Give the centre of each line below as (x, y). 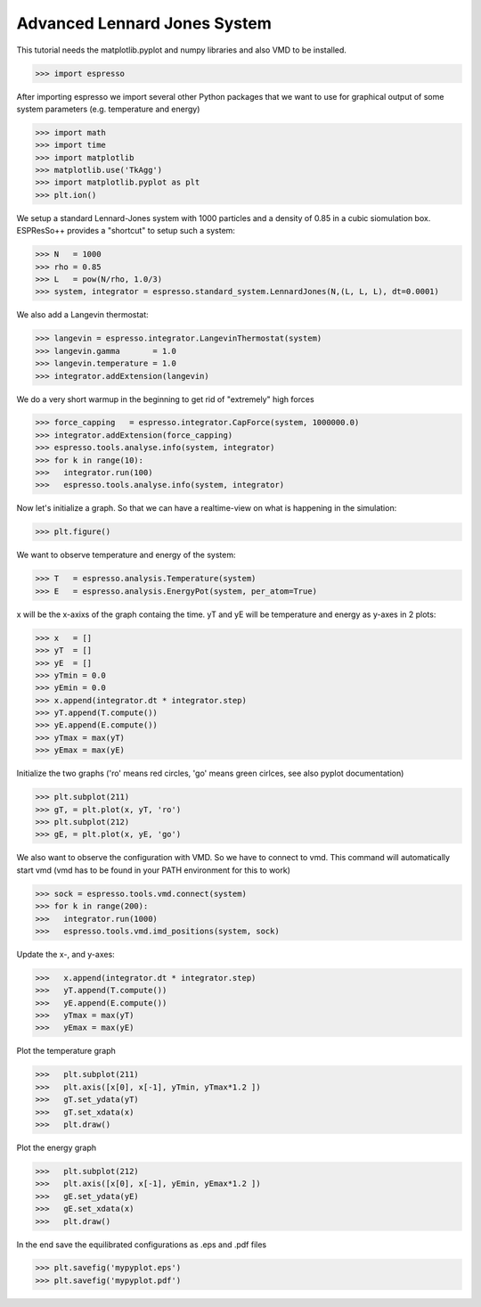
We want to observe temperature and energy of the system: (126, 555)
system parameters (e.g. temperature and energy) (108, 109)
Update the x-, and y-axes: (65, 954)
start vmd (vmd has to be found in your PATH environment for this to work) (154, 870)
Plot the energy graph (57, 1147)
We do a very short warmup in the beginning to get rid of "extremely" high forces (166, 399)
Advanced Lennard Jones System (144, 23)
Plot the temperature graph (66, 1051)
